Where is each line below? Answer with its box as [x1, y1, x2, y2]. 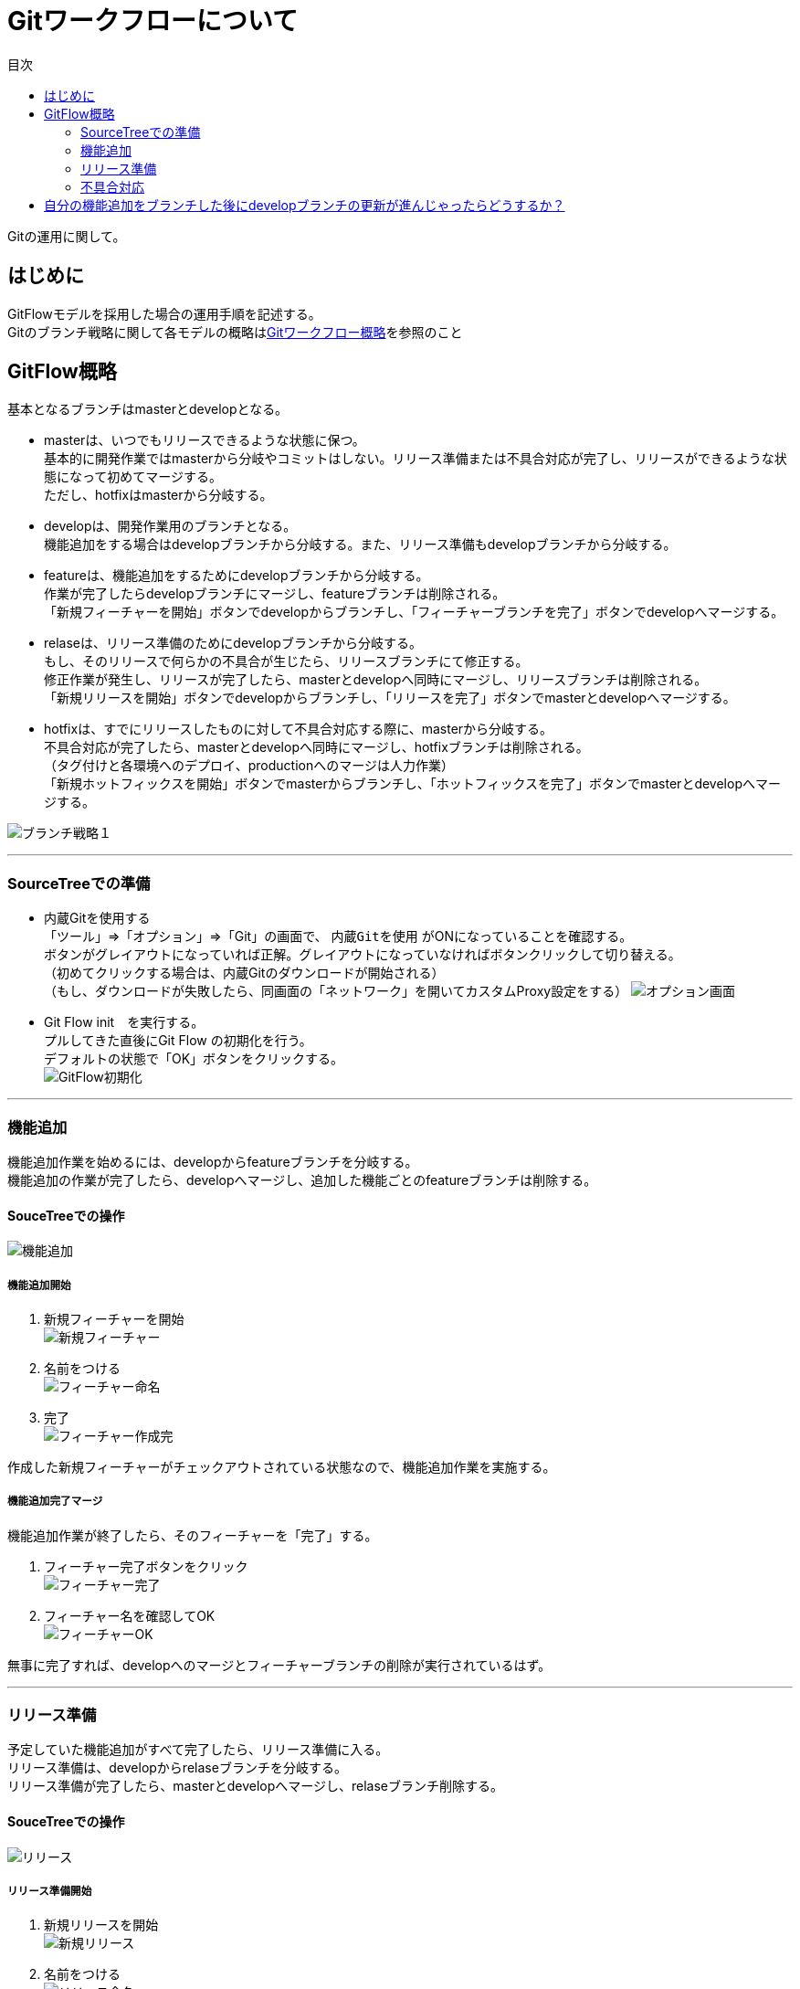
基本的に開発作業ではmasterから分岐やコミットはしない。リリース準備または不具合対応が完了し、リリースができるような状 [44, 450, 787, 467]
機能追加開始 [7, 1278, 71, 1292]
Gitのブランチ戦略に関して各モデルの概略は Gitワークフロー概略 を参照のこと [7, 323, 463, 340]
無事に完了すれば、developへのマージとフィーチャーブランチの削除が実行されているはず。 [7, 1656, 552, 1673]
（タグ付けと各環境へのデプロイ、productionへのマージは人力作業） [44, 757, 454, 774]
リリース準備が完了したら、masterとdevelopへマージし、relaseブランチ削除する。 [7, 1778, 503, 1794]
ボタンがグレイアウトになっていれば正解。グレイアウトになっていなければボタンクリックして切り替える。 [44, 947, 681, 963]
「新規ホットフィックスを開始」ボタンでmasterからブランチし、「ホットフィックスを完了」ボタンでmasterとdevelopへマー [44, 776, 781, 792]
